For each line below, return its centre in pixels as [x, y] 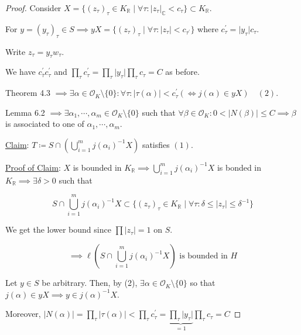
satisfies [156, 144]
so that [203, 283]
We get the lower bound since [58, 229]
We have [20, 72]
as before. [182, 72]
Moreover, [23, 314]
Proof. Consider [33, 8]
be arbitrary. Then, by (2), [90, 283]
